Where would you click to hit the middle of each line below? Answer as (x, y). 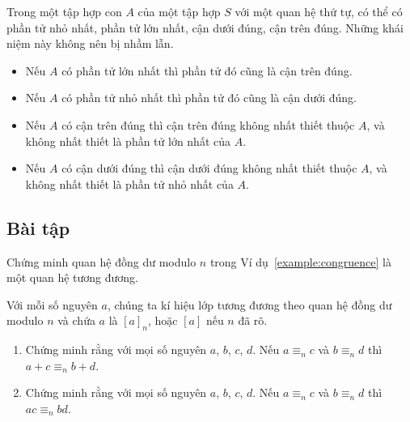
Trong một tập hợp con (64, 11)
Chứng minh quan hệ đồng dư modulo (101, 261)
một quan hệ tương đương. (72, 277)
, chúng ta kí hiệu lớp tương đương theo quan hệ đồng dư (249, 304)
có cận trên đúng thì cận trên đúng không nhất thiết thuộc (208, 124)
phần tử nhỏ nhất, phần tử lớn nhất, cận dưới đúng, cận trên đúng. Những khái (205, 27)
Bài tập (38, 227)
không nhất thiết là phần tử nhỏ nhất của (129, 183)
